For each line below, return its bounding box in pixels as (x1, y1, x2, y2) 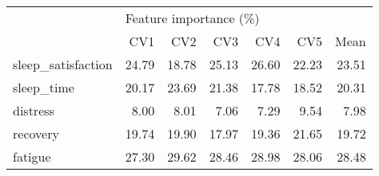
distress (13, 101, 54, 119)
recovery (13, 124, 59, 143)
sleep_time (13, 78, 74, 96)
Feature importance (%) (125, 9, 260, 27)
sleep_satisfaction (13, 55, 113, 73)
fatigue (13, 147, 51, 166)
